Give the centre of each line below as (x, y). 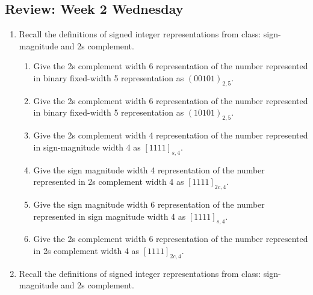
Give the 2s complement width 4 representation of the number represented (171, 135)
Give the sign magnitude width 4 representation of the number (149, 169)
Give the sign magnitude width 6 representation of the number (149, 204)
